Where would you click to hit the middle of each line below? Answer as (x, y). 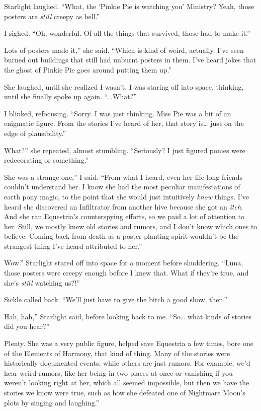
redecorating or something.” (47, 160)
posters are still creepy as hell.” (52, 16)
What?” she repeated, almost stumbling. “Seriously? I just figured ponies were (125, 150)
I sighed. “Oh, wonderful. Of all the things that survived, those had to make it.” (127, 33)
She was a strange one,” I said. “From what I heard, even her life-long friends (123, 177)
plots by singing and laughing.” (52, 402)
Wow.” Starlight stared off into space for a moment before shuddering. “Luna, (124, 263)
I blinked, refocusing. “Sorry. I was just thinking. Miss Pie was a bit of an (118, 113)
